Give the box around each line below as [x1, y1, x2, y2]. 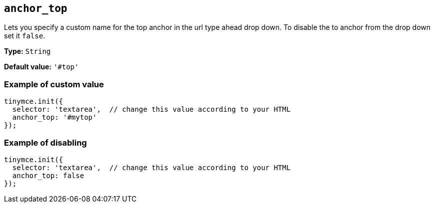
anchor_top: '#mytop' [12, 113, 97, 122]
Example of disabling [4, 137, 87, 148]
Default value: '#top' [4, 62, 79, 71]
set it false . [4, 31, 45, 40]
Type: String [4, 47, 51, 56]
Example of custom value [4, 79, 104, 89]
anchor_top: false [12, 171, 84, 180]
